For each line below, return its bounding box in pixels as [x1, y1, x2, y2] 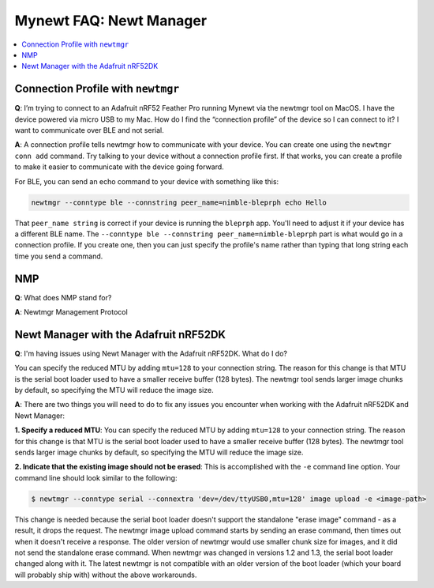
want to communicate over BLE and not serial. [14, 126, 165, 135]
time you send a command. [14, 251, 103, 261]
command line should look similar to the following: [14, 473, 178, 482]
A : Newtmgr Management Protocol [14, 307, 128, 317]
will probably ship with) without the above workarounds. [14, 570, 197, 579]
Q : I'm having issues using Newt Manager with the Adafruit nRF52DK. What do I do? [14, 349, 288, 358]
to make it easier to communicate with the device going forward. [14, 162, 224, 171]
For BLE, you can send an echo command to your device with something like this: [14, 176, 279, 186]
